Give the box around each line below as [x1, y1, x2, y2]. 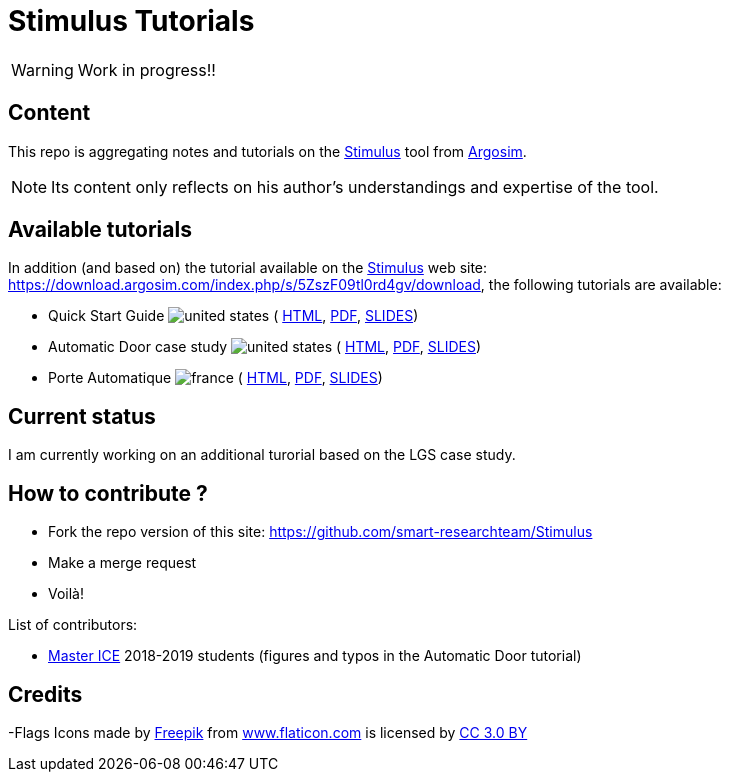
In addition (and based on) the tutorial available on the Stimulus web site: [8, 259, 488, 277]
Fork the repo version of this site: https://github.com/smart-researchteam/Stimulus [48, 523, 593, 541]
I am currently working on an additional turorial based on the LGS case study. [8, 446, 516, 464]
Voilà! [48, 585, 85, 603]
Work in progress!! [77, 59, 216, 80]
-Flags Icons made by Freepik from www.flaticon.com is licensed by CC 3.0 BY [8, 723, 528, 741]
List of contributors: [8, 616, 138, 634]
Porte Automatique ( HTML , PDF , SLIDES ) [48, 369, 383, 387]
